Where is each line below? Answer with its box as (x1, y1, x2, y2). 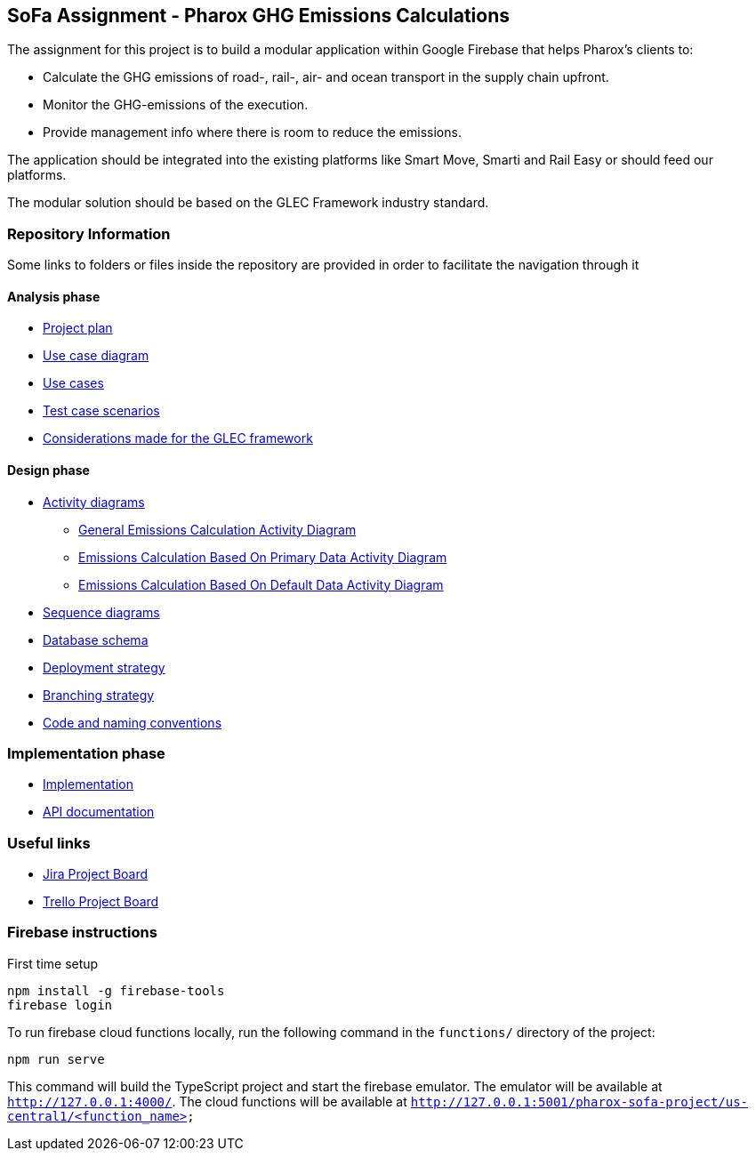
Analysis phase (7, 288, 101, 304)
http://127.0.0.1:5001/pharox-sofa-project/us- (410, 1094, 749, 1109)
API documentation (43, 804, 155, 820)
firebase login (7, 997, 113, 1012)
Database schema (43, 631, 149, 647)
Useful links (7, 833, 91, 852)
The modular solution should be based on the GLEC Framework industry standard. (7, 195, 489, 211)
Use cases (43, 375, 104, 391)
